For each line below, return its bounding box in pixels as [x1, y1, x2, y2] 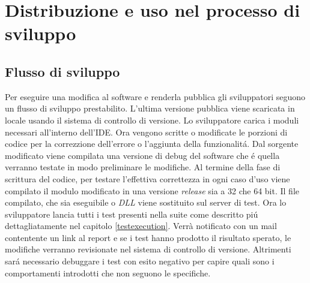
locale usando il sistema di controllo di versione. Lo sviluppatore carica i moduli [5, 113, 299, 126]
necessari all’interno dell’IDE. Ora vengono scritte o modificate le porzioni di [5, 125, 288, 138]
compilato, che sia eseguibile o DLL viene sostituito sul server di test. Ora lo [5, 196, 287, 209]
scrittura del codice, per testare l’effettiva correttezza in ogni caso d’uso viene [5, 172, 290, 185]
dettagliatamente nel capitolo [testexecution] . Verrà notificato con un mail [5, 219, 277, 232]
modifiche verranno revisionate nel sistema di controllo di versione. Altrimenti [5, 243, 291, 255]
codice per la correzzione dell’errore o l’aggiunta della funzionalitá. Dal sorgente [5, 137, 299, 150]
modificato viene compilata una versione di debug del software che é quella [5, 149, 280, 161]
